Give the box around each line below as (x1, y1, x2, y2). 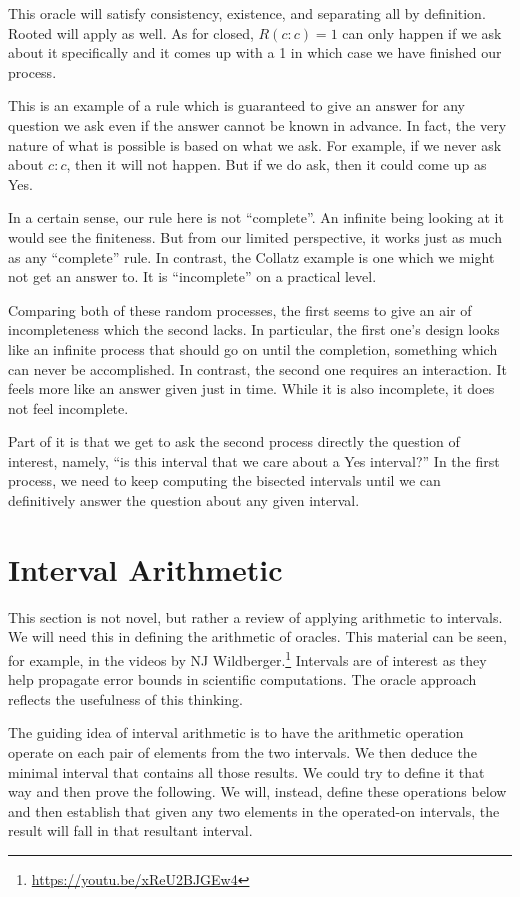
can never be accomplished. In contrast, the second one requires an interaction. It (8, 358, 508, 379)
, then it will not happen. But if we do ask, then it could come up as (66, 154, 487, 175)
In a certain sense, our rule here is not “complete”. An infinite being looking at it (8, 207, 504, 228)
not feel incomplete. (8, 397, 129, 418)
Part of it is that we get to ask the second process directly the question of (8, 431, 460, 452)
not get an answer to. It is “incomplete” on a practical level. (8, 266, 377, 287)
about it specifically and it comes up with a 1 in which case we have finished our (8, 42, 502, 63)
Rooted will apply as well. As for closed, (8, 22, 254, 43)
